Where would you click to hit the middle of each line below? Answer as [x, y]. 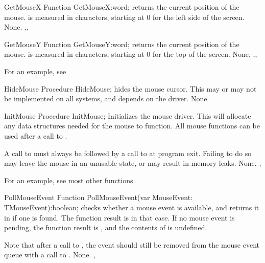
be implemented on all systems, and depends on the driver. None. [107, 98]
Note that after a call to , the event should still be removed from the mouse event [132, 244]
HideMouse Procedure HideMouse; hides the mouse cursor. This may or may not [130, 88]
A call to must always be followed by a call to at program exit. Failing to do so [128, 153]
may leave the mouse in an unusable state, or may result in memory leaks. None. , [133, 163]
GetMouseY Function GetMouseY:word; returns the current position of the [122, 44]
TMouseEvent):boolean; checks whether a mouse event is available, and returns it [132, 207]
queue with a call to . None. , [50, 255]
